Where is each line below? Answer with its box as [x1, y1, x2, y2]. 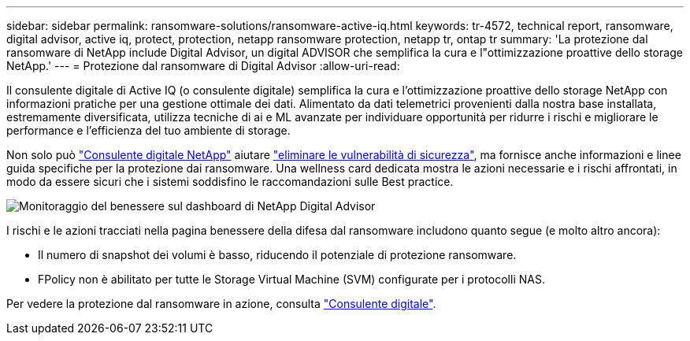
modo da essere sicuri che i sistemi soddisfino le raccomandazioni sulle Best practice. [6, 175, 454, 188]
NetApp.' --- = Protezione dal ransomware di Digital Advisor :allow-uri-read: [6, 59, 400, 72]
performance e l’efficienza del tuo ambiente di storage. [6, 124, 291, 137]
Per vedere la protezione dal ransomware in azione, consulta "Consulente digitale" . [6, 297, 436, 310]
